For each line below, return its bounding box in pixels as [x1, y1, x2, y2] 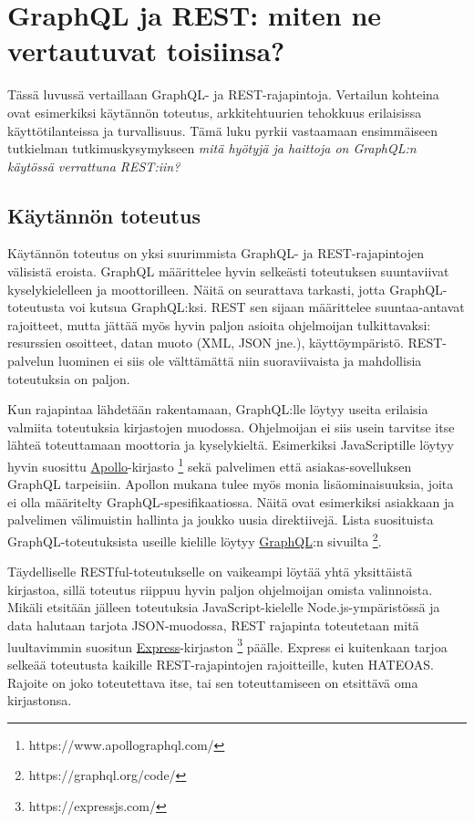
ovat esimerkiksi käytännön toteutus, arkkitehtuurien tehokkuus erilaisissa [7, 102, 422, 121]
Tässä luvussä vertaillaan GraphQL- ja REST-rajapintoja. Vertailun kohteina [7, 85, 439, 104]
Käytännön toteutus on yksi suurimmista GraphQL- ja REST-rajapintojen [7, 244, 424, 263]
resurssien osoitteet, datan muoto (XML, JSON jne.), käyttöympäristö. [7, 333, 404, 352]
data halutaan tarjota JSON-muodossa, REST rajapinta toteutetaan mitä [7, 616, 419, 635]
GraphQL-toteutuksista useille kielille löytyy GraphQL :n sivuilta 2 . [7, 529, 382, 550]
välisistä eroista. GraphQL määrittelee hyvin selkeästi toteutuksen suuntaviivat [7, 262, 449, 281]
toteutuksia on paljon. [7, 369, 130, 388]
